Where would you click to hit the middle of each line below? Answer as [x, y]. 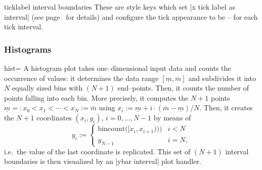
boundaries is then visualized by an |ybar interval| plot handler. [103, 161]
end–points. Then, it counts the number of [183, 88]
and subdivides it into [222, 78]
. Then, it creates [226, 108]
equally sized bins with [47, 88]
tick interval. [24, 27]
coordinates [54, 117]
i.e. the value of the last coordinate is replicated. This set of [97, 151]
